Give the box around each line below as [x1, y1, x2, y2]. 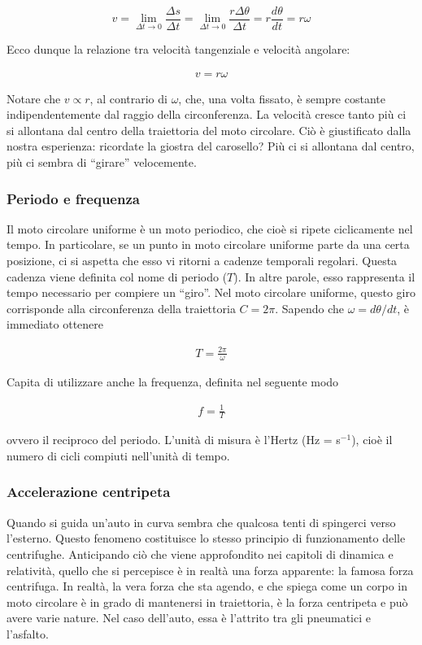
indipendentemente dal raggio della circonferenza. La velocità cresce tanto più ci [7, 106, 407, 123]
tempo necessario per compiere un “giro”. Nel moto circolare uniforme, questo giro [7, 284, 415, 301]
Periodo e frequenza [7, 188, 140, 208]
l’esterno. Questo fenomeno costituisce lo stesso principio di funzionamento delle [7, 530, 406, 547]
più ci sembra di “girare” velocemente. [7, 154, 197, 171]
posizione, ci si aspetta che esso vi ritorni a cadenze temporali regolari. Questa [7, 252, 398, 269]
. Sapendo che [275, 299, 345, 316]
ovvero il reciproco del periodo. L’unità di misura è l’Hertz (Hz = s [7, 431, 341, 448]
